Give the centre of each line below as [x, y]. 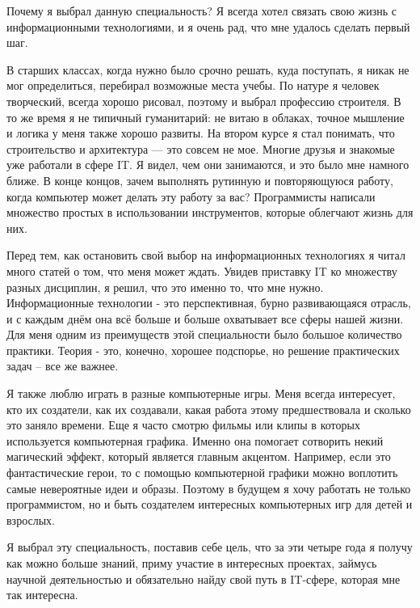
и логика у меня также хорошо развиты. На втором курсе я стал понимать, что [201, 133]
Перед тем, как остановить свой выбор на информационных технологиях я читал [206, 255]
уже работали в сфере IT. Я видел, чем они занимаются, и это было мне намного [208, 165]
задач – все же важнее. [63, 366]
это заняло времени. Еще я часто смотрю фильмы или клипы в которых [183, 425]
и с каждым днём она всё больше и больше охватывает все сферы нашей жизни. [205, 318]
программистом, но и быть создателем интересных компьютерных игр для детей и [210, 504]
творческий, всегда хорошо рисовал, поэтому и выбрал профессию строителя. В [204, 101]
